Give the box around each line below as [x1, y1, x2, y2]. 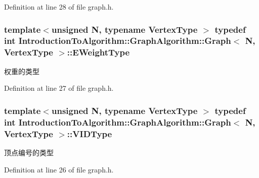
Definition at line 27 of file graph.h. [4, 83, 114, 93]
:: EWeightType [67, 46, 130, 58]
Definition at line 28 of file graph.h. [4, 2, 114, 12]
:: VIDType [67, 127, 112, 140]
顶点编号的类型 [4, 147, 54, 157]
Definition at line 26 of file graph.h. [4, 164, 114, 174]
